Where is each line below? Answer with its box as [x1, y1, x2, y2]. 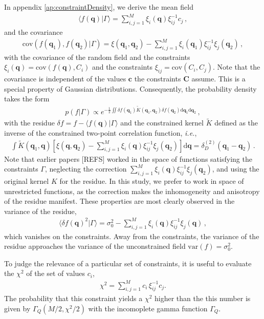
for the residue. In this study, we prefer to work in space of [59, 176, 244, 186]
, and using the [212, 163, 259, 174]
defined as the [214, 117, 258, 128]
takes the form [4, 93, 50, 104]
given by [4, 303, 31, 313]
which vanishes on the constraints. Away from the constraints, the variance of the [4, 230, 259, 241]
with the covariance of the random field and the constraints [4, 51, 190, 62]
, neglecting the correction [45, 163, 127, 174]
